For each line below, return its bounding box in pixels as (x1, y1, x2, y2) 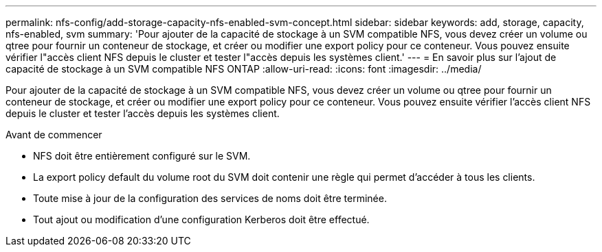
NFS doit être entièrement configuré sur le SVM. (33, 150, 251, 162)
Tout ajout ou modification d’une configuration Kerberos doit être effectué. (33, 214, 370, 225)
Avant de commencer (5, 129, 102, 140)
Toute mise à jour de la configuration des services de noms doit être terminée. (33, 192, 387, 204)
